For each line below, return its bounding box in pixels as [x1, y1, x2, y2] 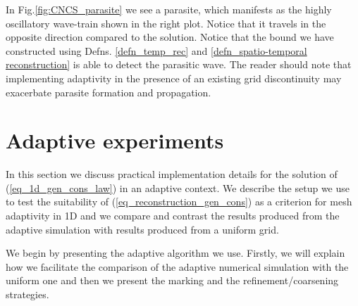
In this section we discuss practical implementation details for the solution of [6, 167, 338, 181]
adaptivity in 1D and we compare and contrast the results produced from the [6, 208, 340, 223]
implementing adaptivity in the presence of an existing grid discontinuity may [6, 70, 342, 85]
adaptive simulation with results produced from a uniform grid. [6, 222, 279, 236]
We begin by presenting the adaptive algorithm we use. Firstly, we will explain [6, 246, 345, 260]
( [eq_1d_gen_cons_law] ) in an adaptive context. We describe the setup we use [6, 180, 350, 195]
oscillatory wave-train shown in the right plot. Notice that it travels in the [6, 15, 326, 30]
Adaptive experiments [6, 126, 224, 155]
